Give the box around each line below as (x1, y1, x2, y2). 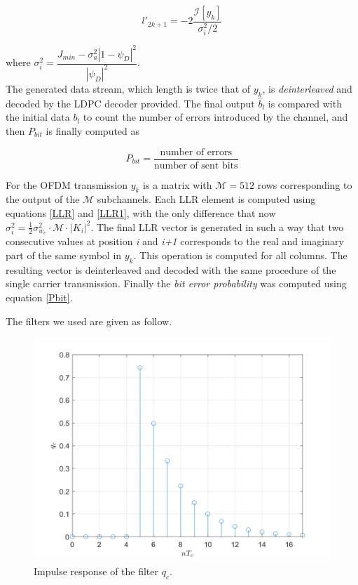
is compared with (268, 96, 342, 110)
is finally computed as (46, 123, 140, 138)
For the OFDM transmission (6, 177, 128, 192)
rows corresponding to (257, 177, 352, 192)
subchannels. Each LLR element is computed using (97, 192, 316, 206)
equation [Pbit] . (6, 290, 73, 305)
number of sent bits (154, 160, 238, 171)
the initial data (6, 110, 70, 124)
